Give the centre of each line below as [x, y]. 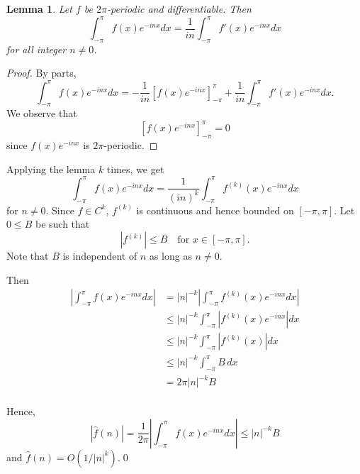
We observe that [42, 113]
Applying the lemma [51, 169]
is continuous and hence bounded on [215, 210]
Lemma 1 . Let [39, 9]
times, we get [135, 169]
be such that [62, 224]
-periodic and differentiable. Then [179, 9]
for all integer [36, 49]
